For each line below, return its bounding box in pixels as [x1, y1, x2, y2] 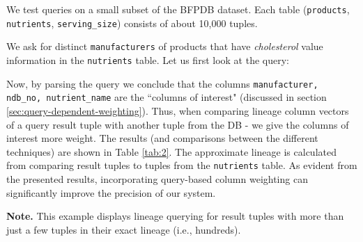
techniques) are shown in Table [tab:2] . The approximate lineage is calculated [6, 144, 337, 159]
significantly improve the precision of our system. [6, 185, 216, 200]
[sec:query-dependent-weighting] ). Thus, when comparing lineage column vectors [6, 103, 349, 118]
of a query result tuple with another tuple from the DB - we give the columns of [6, 117, 349, 131]
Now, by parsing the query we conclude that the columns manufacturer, [6, 76, 318, 90]
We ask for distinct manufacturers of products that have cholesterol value [6, 39, 323, 54]
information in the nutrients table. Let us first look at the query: [6, 52, 289, 67]
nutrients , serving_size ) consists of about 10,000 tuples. [6, 15, 258, 30]
